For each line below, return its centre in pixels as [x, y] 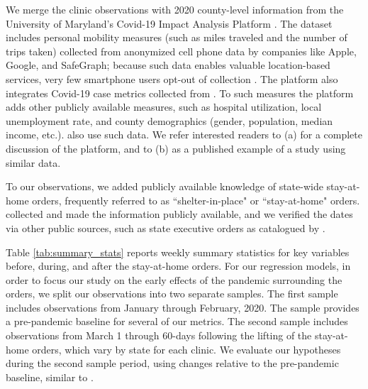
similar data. [33, 162]
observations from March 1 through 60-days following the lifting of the [159, 335]
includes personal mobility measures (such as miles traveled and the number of [177, 37]
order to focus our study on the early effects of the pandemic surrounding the [174, 279]
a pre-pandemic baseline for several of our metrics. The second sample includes [177, 321]
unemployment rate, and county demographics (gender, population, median [169, 120]
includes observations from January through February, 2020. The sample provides [183, 307]
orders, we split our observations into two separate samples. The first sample [172, 294]
